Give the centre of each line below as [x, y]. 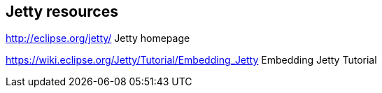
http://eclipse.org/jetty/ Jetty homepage [98, 38]
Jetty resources [62, 12]
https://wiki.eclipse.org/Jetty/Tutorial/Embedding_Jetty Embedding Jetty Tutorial [191, 60]
